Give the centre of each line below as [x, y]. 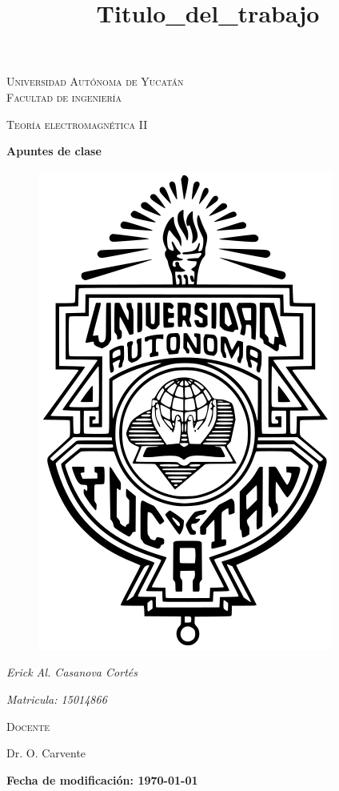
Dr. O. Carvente [46, 753]
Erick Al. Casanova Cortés [72, 672]
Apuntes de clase [54, 151]
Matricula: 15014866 [57, 699]
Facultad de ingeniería [64, 96]
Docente [28, 726]
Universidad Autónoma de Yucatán [95, 81]
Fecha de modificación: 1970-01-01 [102, 779]
